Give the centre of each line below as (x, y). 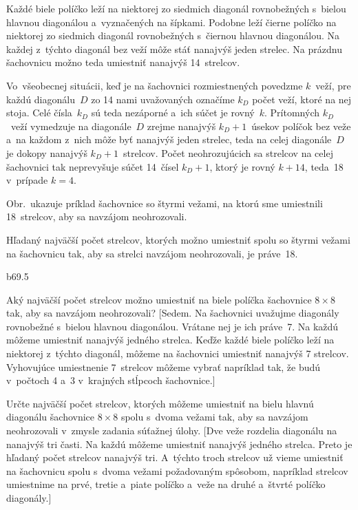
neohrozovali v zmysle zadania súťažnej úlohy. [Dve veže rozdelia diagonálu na (172, 431)
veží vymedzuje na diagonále (71, 126)
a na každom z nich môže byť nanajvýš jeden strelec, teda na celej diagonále (169, 139)
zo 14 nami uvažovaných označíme (163, 99)
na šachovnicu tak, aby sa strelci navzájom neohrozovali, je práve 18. (152, 253)
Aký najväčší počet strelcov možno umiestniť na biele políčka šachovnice (159, 299)
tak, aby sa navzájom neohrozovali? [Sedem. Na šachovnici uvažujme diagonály (173, 313)
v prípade (27, 180)
